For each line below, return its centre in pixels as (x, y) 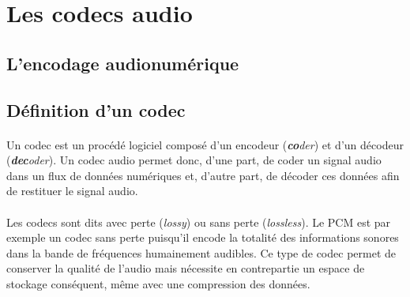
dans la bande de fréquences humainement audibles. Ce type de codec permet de (201, 252)
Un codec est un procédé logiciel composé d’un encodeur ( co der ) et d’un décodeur (205, 144)
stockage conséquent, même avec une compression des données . (158, 283)
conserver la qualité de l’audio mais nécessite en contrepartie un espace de (186, 268)
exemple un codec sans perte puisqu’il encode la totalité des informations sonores (203, 237)
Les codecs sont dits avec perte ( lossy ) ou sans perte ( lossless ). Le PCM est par (199, 222)
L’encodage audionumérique (123, 63)
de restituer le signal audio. (72, 191)
